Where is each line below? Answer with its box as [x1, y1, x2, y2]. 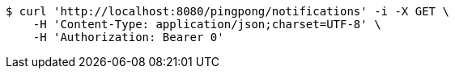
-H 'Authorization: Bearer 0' [32, 31, 224, 44]
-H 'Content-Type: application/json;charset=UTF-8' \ [32, 18, 381, 31]
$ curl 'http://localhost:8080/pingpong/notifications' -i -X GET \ [6, 5, 449, 18]
